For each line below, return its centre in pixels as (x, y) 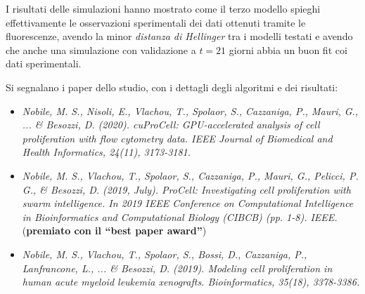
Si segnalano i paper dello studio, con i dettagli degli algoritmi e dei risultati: (172, 87)
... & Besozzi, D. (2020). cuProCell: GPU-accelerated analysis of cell (171, 125)
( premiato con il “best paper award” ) (114, 230)
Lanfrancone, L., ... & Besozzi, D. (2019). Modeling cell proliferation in (177, 268)
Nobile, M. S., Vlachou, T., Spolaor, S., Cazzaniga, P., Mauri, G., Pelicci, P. (190, 175)
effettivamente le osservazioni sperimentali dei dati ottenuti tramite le (156, 22)
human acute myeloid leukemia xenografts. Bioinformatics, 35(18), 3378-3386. (191, 282)
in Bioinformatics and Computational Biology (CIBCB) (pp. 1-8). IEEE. (180, 216)
